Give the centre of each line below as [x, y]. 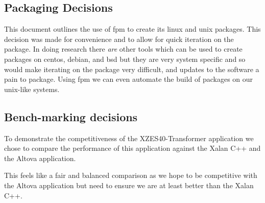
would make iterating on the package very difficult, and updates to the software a [132, 69]
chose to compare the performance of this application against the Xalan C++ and [132, 148]
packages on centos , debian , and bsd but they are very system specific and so [125, 59]
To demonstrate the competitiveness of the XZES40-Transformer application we [129, 138]
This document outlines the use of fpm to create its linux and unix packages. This [132, 29]
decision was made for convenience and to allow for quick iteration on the [119, 39]
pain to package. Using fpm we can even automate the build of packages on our [129, 79]
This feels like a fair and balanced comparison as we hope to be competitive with [131, 175]
